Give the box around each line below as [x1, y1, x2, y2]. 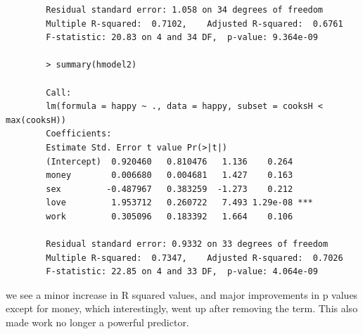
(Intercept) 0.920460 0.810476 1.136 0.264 [46, 156, 293, 167]
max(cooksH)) [6, 115, 66, 125]
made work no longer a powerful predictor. [6, 315, 189, 330]
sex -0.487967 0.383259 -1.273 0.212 [46, 184, 293, 194]
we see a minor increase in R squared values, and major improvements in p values [6, 287, 358, 302]
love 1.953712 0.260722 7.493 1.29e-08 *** [46, 198, 313, 208]
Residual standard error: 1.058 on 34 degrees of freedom [46, 5, 324, 15]
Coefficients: [46, 129, 112, 139]
